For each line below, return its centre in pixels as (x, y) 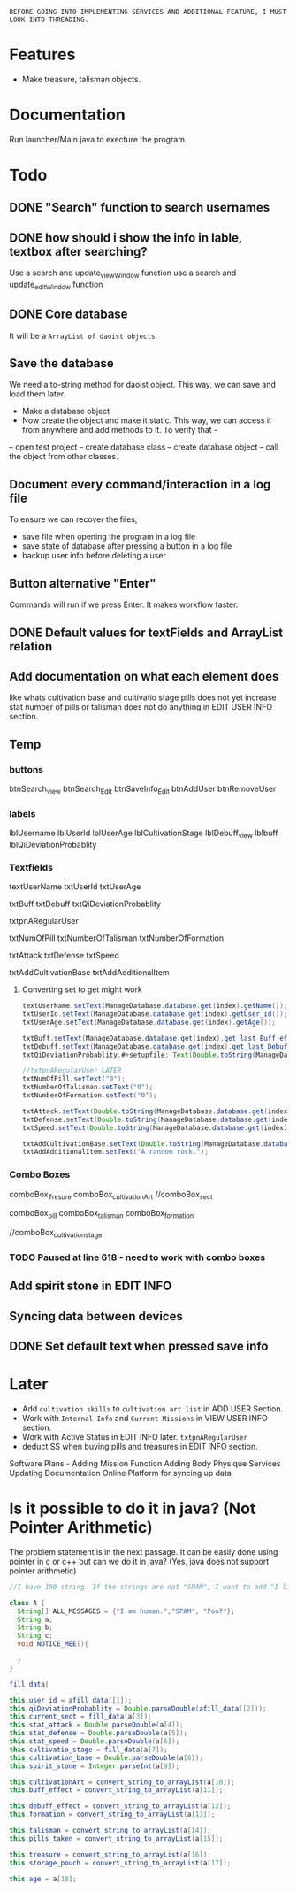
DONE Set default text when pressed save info (139, 1346)
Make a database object (66, 411)
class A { (27, 1603)
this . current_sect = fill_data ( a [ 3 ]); (80, 1717)
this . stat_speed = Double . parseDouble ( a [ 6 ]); (94, 1742)
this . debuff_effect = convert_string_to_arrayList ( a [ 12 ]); (120, 1806)
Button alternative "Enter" (83, 583)
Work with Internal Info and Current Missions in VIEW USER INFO (145, 1419)
